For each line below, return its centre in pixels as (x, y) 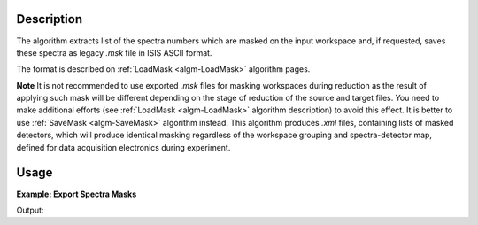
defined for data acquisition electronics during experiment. (123, 147)
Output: (30, 210)
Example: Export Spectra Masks (77, 194)
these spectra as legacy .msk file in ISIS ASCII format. (114, 52)
